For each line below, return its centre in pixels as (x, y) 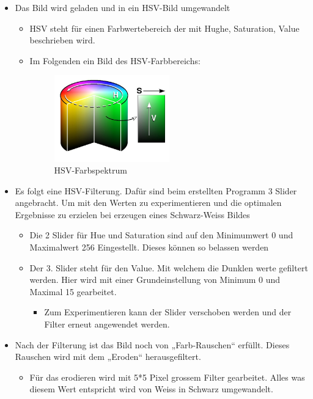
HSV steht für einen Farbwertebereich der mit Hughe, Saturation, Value (164, 28)
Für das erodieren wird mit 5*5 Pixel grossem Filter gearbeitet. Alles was (167, 377)
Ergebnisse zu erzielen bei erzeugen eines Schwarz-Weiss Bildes (132, 214)
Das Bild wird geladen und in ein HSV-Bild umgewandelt (123, 7)
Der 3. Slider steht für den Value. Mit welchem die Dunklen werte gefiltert (169, 267)
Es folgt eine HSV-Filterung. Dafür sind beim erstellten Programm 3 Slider (156, 190)
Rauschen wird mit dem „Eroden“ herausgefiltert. (108, 357)
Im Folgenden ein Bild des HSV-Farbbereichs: (115, 60)
